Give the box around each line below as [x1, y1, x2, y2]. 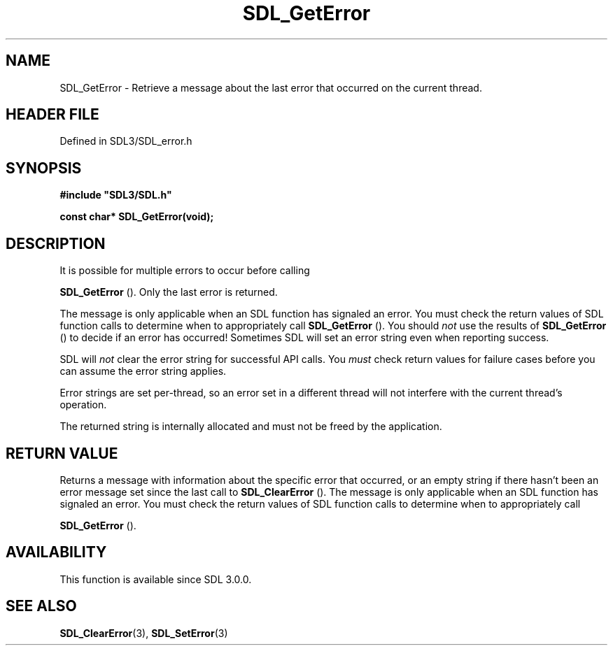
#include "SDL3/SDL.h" [59, 189, 172, 201]
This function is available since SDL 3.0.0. [59, 573, 252, 585]
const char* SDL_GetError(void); [59, 210, 214, 223]
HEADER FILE [6, 106, 99, 124]
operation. [59, 399, 107, 411]
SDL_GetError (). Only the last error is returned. [59, 286, 278, 299]
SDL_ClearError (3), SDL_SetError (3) [59, 627, 228, 639]
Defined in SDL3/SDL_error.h [59, 135, 192, 148]
